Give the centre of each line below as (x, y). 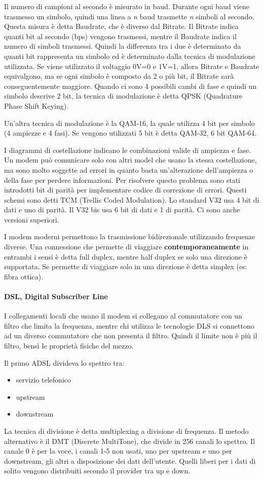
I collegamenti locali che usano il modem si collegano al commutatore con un (123, 316)
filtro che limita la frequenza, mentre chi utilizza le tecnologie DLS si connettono (129, 325)
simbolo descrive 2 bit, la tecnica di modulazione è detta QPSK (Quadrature (123, 96)
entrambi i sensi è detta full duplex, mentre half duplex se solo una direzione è (126, 256)
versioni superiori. (32, 219)
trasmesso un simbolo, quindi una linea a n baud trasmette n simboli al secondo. (129, 16)
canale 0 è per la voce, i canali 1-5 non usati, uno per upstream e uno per (118, 451)
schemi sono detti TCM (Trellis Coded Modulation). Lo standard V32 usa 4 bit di (132, 199)
